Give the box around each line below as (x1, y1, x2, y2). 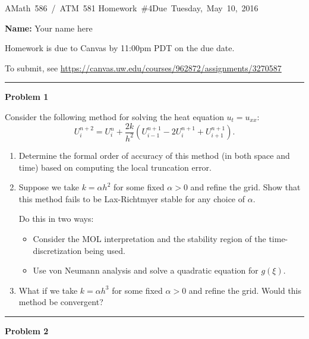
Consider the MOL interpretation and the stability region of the (33, 232, 266, 244)
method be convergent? (18, 296, 103, 308)
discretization (33, 244, 82, 256)
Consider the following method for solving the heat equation (5, 110, 224, 123)
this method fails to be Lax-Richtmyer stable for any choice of (18, 192, 245, 205)
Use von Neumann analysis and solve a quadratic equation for (33, 264, 258, 277)
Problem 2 (5, 324, 49, 337)
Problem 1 (5, 90, 49, 103)
